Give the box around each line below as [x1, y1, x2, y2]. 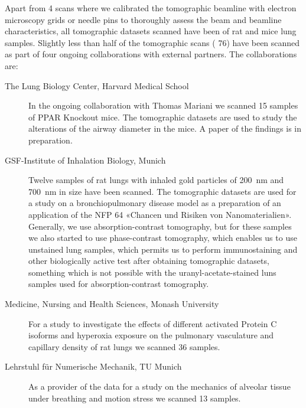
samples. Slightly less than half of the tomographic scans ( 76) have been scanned [5, 36, 300, 48]
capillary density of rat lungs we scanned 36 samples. [28, 340, 220, 352]
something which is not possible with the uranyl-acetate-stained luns [28, 266, 276, 278]
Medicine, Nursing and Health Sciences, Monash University [5, 298, 219, 310]
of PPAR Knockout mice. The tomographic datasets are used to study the [28, 110, 297, 123]
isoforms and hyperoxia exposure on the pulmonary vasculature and [28, 329, 274, 341]
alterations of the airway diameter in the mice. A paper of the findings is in [28, 122, 301, 135]
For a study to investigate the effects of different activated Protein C [28, 317, 277, 329]
